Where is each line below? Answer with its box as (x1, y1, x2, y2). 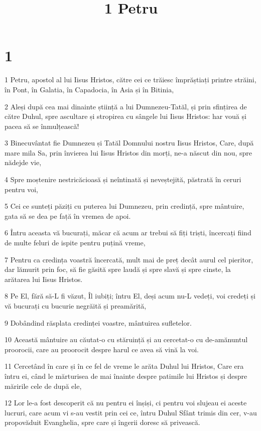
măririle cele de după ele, (5, 380, 82, 391)
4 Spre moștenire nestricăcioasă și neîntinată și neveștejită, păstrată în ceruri (5, 174, 241, 185)
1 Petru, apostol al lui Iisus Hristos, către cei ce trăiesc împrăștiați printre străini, (5, 74, 256, 85)
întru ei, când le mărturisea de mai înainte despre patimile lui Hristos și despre (5, 370, 247, 381)
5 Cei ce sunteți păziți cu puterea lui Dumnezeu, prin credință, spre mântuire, (5, 201, 244, 211)
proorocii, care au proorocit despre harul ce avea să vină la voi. (5, 344, 199, 354)
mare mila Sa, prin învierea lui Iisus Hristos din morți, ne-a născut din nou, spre (5, 147, 252, 158)
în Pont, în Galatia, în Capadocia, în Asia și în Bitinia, (5, 84, 174, 94)
